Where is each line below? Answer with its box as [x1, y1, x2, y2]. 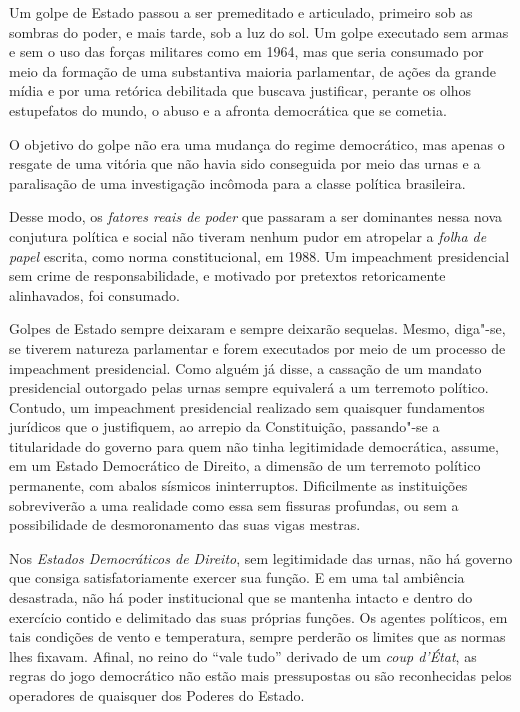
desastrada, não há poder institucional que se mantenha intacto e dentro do [9, 587, 473, 608]
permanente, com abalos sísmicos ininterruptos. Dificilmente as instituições [9, 475, 468, 496]
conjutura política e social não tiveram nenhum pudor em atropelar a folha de [9, 225, 487, 246]
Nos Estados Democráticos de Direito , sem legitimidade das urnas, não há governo [9, 547, 513, 568]
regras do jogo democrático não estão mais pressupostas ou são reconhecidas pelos [9, 665, 512, 686]
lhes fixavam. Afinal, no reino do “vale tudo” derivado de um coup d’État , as [9, 645, 477, 666]
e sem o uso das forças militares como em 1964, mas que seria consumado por [9, 41, 484, 62]
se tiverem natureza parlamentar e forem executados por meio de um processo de [9, 337, 506, 358]
